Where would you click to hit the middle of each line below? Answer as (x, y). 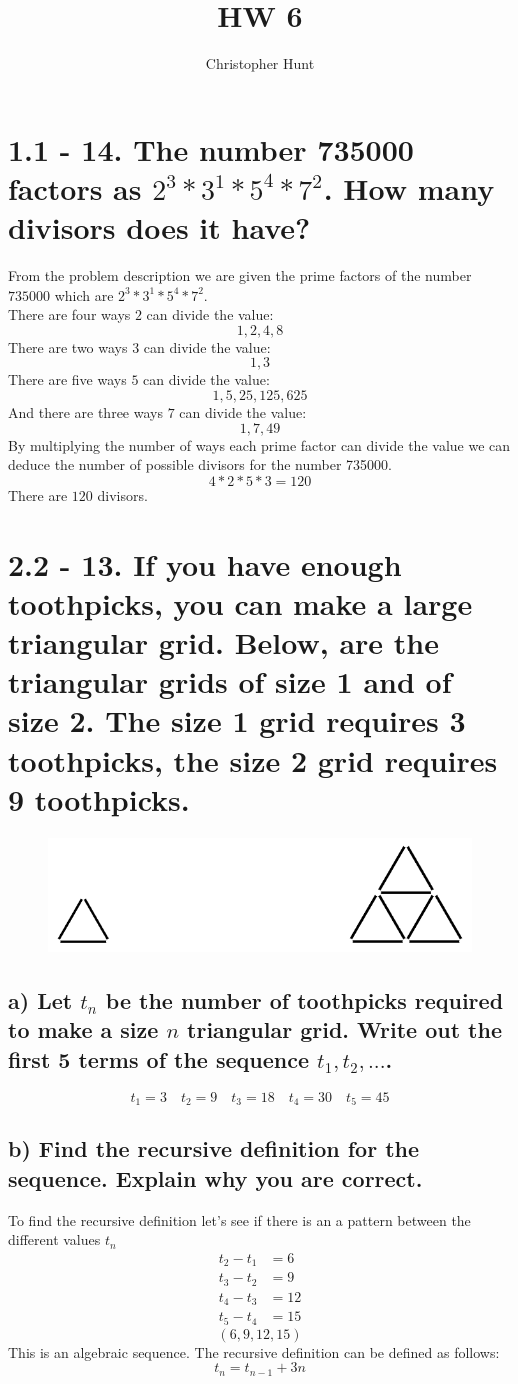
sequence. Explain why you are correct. (215, 1177)
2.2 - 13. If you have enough (205, 563)
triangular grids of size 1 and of (230, 681)
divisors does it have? (159, 227)
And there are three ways (85, 412)
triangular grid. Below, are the (223, 641)
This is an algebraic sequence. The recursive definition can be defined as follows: (254, 1351)
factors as (75, 187)
